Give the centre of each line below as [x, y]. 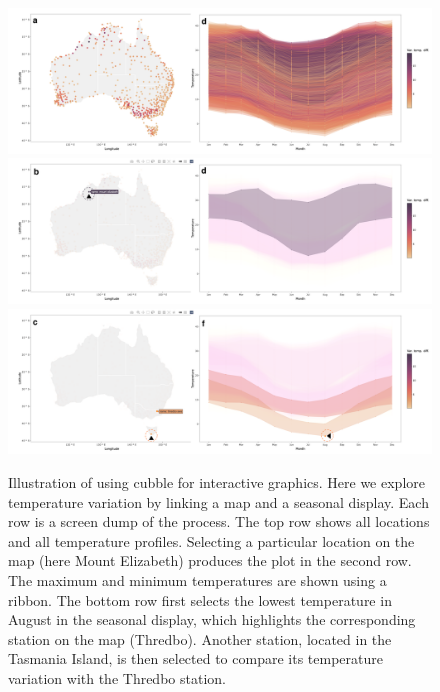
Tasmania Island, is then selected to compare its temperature [195, 658]
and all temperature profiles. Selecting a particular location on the [211, 540]
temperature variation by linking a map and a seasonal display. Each [218, 501]
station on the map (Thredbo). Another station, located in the [200, 638]
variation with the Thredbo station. [117, 677]
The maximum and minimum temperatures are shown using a [197, 580]
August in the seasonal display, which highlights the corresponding [212, 619]
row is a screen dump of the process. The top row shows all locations [219, 521]
